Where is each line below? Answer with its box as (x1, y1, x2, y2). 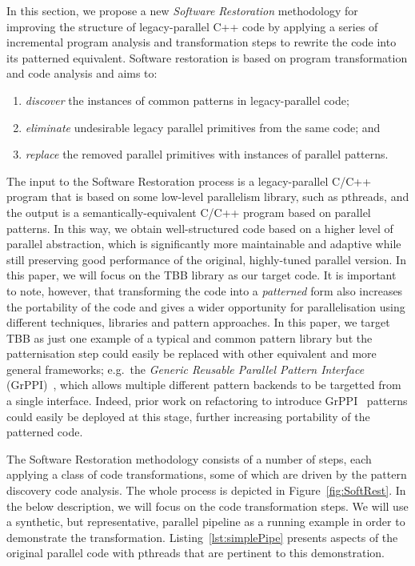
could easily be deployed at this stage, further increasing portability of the (6, 407, 370, 424)
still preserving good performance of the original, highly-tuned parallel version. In (6, 251, 406, 267)
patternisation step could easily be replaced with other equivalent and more (6, 345, 377, 362)
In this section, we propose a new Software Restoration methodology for (6, 2, 358, 18)
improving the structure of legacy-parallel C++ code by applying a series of (6, 18, 378, 34)
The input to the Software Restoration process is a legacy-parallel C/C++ (6, 172, 372, 189)
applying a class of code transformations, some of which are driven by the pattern (6, 466, 407, 483)
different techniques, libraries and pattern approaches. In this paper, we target (6, 314, 390, 331)
